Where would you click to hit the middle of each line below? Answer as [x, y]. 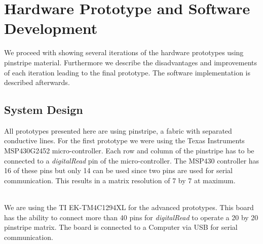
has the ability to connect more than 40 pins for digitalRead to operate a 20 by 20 [131, 217]
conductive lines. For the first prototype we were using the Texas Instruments [124, 140]
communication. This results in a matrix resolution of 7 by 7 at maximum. [120, 180]
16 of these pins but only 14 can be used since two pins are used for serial [118, 170]
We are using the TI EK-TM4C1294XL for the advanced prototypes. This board [129, 207]
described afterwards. [37, 82]
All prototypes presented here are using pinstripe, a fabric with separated [118, 130]
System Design [44, 110]
